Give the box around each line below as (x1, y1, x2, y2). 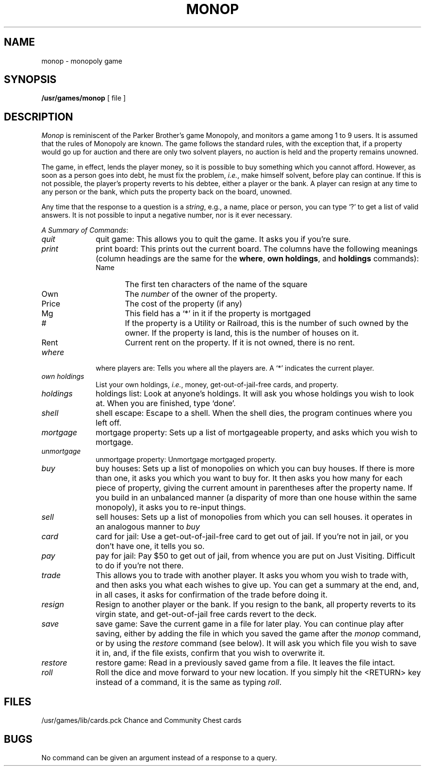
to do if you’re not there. (96, 561, 184, 571)
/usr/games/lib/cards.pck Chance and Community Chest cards (41, 716, 242, 725)
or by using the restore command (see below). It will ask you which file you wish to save (96, 638, 417, 649)
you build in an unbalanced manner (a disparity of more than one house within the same (96, 493, 417, 503)
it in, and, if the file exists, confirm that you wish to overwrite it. (96, 648, 325, 658)
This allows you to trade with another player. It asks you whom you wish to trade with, (96, 570, 409, 581)
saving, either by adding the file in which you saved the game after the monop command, (96, 629, 421, 639)
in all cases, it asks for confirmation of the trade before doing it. (96, 590, 328, 600)
